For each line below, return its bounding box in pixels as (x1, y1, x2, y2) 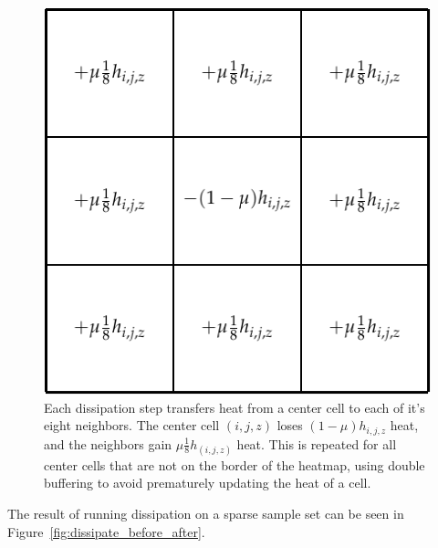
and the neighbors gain (44, 434, 172, 453)
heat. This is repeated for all (236, 434, 397, 453)
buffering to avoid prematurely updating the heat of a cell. (44, 473, 371, 492)
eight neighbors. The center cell (44, 416, 220, 435)
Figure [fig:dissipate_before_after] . (7, 522, 205, 541)
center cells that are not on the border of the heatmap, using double (44, 455, 425, 474)
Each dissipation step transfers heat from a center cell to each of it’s (44, 397, 425, 416)
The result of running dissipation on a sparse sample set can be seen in (7, 504, 404, 523)
